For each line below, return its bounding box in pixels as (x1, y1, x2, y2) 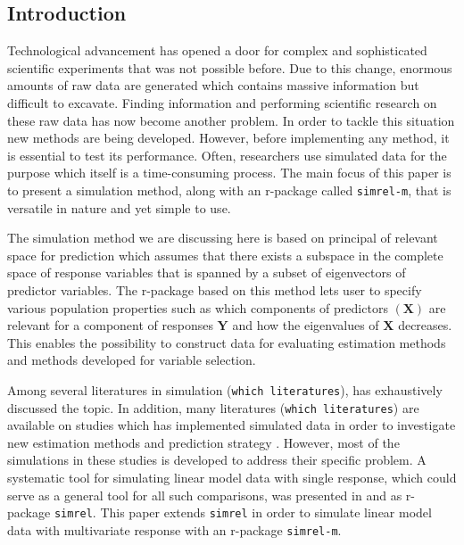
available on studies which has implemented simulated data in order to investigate (7, 416, 456, 434)
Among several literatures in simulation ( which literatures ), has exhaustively (7, 380, 443, 399)
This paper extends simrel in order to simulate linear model (100, 503, 432, 522)
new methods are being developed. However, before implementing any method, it (7, 128, 450, 147)
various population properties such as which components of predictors (7, 298, 388, 317)
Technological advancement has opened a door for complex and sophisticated (7, 41, 427, 60)
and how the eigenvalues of (232, 316, 379, 334)
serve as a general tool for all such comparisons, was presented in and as (7, 485, 402, 504)
